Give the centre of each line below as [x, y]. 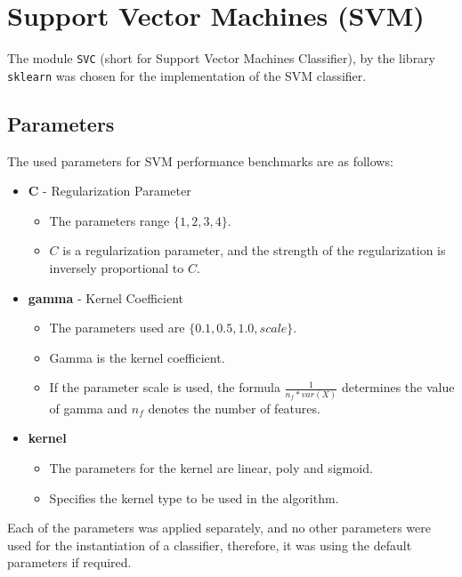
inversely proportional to [117, 268]
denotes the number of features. [234, 408]
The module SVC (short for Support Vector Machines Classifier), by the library [222, 58]
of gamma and [89, 408]
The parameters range [109, 220]
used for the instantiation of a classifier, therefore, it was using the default [210, 545]
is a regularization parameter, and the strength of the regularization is [254, 250]
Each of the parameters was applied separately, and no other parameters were [219, 528]
